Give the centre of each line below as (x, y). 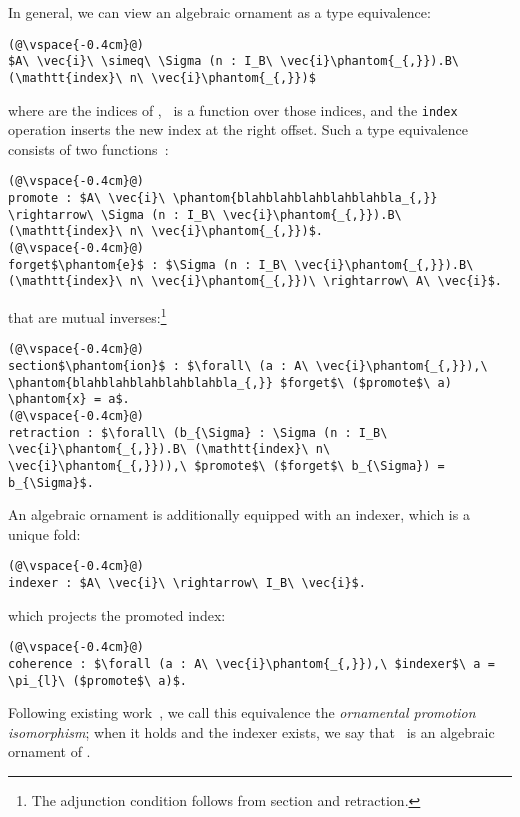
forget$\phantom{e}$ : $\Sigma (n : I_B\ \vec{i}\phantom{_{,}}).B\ (241, 264)
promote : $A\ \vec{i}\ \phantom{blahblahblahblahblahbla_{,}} (223, 198)
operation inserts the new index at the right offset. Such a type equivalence (238, 129)
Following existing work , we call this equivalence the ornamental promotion (242, 712)
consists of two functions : (88, 148)
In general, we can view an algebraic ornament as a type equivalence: (219, 12)
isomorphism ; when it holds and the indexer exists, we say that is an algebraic (251, 731)
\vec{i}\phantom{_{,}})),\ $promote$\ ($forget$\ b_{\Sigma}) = (226, 465)
